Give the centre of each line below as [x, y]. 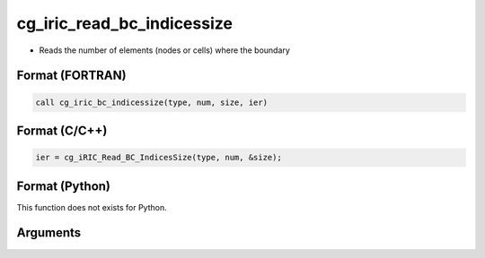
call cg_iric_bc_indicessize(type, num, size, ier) [152, 102]
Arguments [49, 233]
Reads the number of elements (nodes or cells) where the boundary [165, 50]
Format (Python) [64, 186]
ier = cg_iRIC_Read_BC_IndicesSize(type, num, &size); [159, 158]
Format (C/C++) [62, 130]
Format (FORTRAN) [71, 76]
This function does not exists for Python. [92, 207]
